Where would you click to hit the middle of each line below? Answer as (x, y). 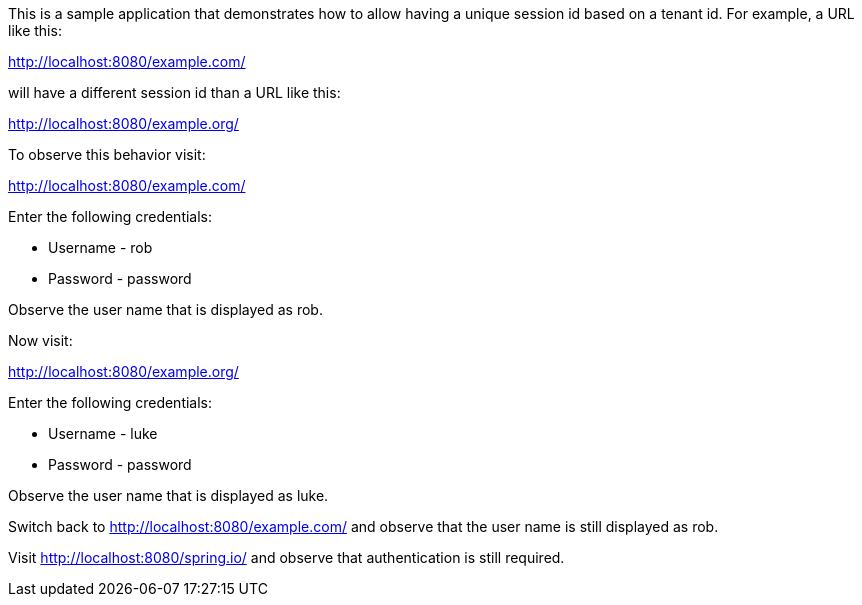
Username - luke (103, 433)
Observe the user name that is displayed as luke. (168, 495)
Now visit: (40, 340)
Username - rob (100, 247)
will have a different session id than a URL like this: (174, 92)
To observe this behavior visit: (107, 154)
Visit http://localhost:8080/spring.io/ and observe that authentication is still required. (286, 557)
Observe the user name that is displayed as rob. (165, 309)
